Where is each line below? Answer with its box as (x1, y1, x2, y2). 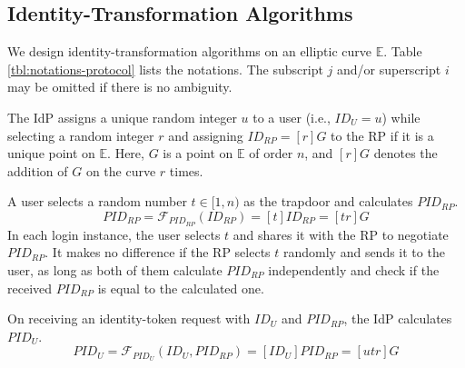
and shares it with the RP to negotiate (232, 224, 449, 244)
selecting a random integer (7, 125, 154, 144)
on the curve (85, 161, 156, 180)
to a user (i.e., (252, 107, 331, 126)
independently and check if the (268, 261, 440, 279)
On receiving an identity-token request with (7, 309, 251, 328)
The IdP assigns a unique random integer (7, 107, 237, 126)
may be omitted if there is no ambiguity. (7, 77, 232, 96)
